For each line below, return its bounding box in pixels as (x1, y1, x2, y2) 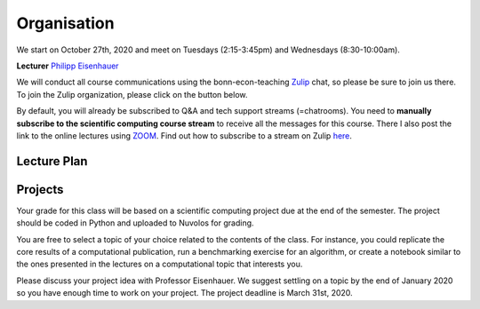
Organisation (16, 13, 115, 33)
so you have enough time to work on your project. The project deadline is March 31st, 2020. (16, 288, 353, 298)
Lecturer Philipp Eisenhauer (16, 60, 119, 71)
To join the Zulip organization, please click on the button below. (16, 89, 248, 99)
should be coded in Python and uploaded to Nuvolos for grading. (16, 218, 254, 228)
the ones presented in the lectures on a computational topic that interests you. (16, 258, 303, 270)
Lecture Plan (16, 154, 88, 169)
